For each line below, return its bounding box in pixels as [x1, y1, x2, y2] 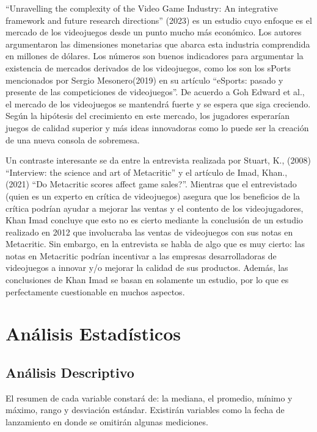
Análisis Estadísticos [5, 321, 181, 346]
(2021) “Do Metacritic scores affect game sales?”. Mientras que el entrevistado [5, 178, 297, 190]
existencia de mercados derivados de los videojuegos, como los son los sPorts [5, 61, 291, 74]
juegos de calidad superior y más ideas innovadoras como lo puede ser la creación [5, 121, 309, 134]
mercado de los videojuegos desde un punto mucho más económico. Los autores [5, 26, 302, 38]
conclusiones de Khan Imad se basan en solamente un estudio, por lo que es [5, 273, 289, 286]
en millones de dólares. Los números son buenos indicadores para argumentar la [5, 49, 304, 62]
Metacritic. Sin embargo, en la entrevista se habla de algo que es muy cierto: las [5, 237, 305, 250]
